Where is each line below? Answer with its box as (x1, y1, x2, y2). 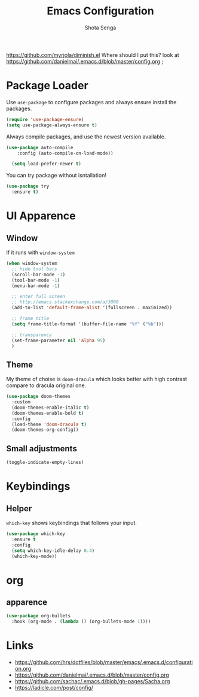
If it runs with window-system (6, 249, 75, 256)
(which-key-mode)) (11, 553, 58, 559)
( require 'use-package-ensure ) (6, 116, 84, 122)
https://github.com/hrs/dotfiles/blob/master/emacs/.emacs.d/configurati (14, 659, 193, 666)
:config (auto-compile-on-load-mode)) (17, 150, 114, 156)
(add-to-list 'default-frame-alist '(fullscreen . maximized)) (11, 304, 172, 311)
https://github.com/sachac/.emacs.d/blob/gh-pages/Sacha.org (14, 678, 170, 685)
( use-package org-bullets (6, 613, 71, 619)
